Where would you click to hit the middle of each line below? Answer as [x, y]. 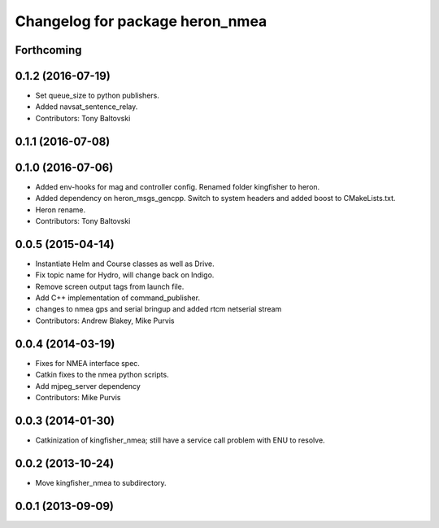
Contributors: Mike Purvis [78, 397]
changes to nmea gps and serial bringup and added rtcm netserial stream [159, 309]
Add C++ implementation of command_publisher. [118, 298]
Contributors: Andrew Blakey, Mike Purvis [105, 321]
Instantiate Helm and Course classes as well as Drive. [125, 264]
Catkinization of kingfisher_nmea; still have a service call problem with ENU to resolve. [180, 440]
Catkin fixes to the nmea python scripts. [102, 375]
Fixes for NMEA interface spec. [87, 363]
